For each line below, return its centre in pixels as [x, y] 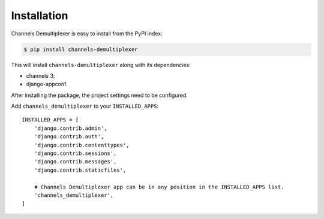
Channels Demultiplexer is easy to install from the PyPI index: [87, 34]
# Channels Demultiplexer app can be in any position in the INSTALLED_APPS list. [159, 187]
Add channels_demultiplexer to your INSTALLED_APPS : [85, 106]
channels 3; [40, 75]
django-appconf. [47, 84]
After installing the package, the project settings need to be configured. [100, 95]
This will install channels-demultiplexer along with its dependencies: [101, 65]
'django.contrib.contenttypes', [82, 145]
